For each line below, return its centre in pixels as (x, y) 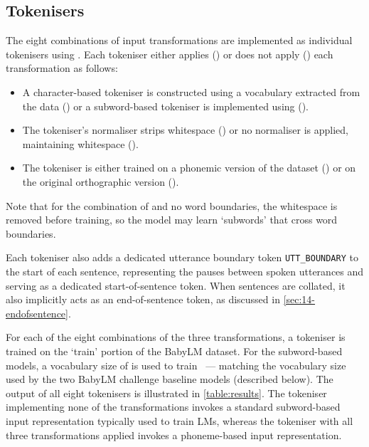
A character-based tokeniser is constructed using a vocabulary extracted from (191, 91)
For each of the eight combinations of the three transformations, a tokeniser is (176, 337)
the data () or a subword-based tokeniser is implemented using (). (166, 106)
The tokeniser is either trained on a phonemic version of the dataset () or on (189, 168)
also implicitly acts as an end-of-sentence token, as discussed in (143, 299)
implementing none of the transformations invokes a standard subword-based (173, 407)
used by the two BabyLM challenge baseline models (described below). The (170, 379)
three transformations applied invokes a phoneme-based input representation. (174, 435)
